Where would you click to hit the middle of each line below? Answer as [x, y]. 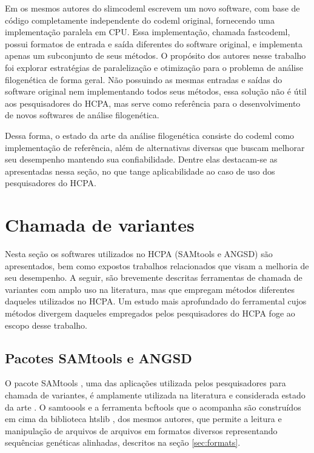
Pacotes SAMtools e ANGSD [99, 357]
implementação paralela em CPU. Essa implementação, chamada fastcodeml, [148, 32]
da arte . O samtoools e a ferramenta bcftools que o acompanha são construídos [153, 407]
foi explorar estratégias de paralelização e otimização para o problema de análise [154, 67]
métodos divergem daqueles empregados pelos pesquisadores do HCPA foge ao [150, 313]
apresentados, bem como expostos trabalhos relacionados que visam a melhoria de [157, 265]
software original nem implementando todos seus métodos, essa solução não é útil [156, 91]
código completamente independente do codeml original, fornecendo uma [140, 20]
